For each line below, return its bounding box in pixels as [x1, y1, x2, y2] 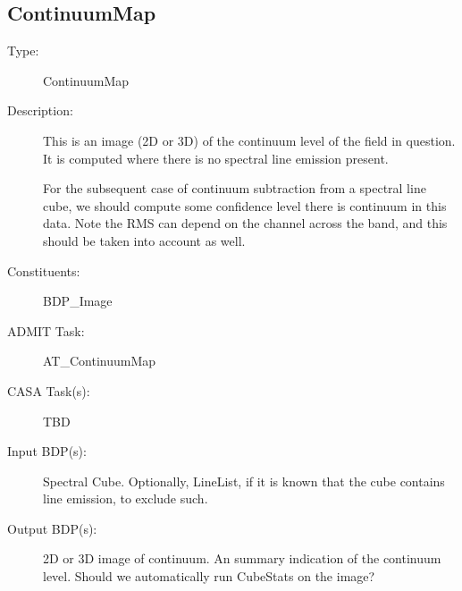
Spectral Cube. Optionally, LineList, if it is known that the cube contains [43, 471, 445, 490]
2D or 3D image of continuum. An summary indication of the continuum [43, 549, 441, 568]
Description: [7, 101, 73, 120]
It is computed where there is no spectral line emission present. [43, 148, 389, 167]
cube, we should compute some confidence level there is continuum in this [43, 196, 447, 215]
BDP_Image [43, 291, 113, 310]
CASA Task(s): [7, 381, 90, 400]
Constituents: [7, 261, 80, 280]
